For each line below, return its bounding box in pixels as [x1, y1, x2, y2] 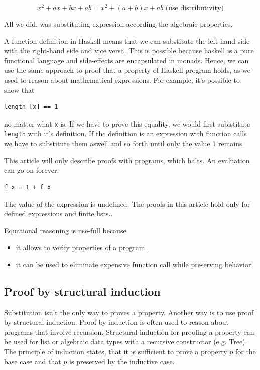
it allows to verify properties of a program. [16, 242, 147, 253]
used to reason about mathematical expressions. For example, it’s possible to [4, 75, 240, 85]
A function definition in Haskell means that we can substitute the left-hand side [4, 35, 250, 46]
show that [4, 84, 35, 95]
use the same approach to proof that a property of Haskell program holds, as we [4, 65, 250, 75]
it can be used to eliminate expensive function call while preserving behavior [16, 259, 251, 269]
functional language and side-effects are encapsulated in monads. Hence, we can [4, 55, 249, 65]
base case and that [4, 356, 61, 366]
